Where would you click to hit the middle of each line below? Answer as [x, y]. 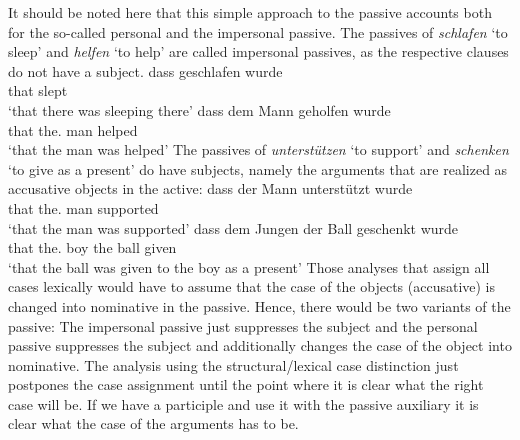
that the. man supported [83, 207]
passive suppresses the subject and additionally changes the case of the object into [260, 345]
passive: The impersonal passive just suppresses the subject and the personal [243, 325]
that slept [38, 90]
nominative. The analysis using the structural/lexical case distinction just [233, 364]
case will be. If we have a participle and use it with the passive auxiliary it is [243, 403]
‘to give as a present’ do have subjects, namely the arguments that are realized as [258, 168]
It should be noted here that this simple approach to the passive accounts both [250, 12]
